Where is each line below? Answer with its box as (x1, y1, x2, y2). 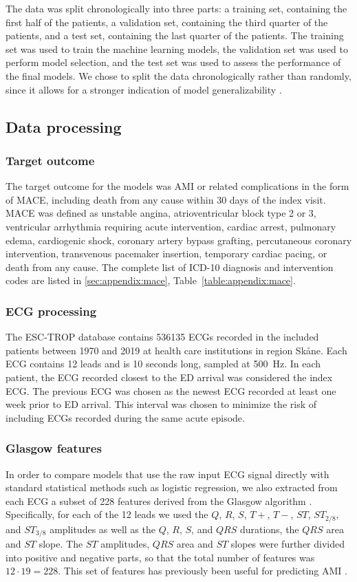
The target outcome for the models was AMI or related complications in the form (6, 179, 349, 193)
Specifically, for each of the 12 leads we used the (6, 507, 208, 521)
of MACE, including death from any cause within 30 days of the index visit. (6, 192, 326, 206)
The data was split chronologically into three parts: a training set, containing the (6, 1, 347, 15)
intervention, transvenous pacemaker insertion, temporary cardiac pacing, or (6, 246, 327, 261)
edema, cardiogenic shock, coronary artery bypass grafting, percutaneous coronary (6, 233, 352, 247)
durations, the (239, 521, 299, 536)
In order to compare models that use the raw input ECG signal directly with (6, 466, 329, 481)
